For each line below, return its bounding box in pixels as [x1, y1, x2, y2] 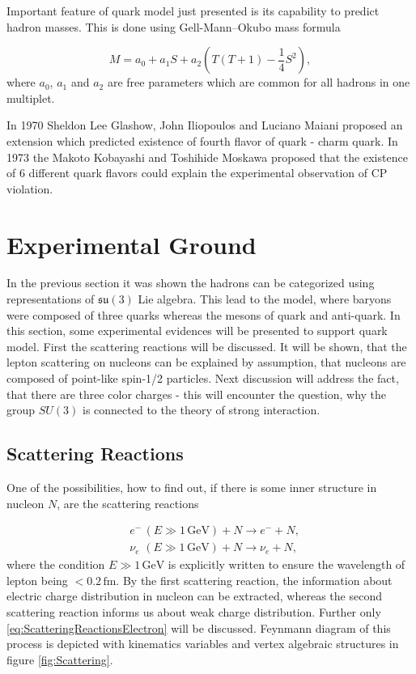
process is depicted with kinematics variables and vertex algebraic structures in [6, 635, 399, 652]
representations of [6, 290, 95, 307]
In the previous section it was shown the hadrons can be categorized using [6, 274, 375, 291]
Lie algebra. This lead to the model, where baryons [138, 290, 392, 307]
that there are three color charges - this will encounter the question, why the [6, 385, 387, 402]
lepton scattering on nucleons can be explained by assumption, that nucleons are [6, 354, 406, 371]
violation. [6, 180, 53, 197]
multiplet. [6, 89, 55, 106]
